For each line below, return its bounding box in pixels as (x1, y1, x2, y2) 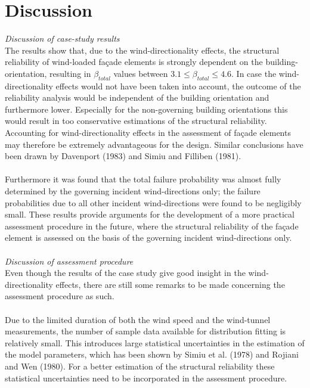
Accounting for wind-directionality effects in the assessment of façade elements (5, 126, 291, 139)
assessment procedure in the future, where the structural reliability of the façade (5, 219, 299, 232)
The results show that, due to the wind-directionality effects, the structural (5, 44, 280, 56)
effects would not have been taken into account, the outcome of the (55, 79, 301, 92)
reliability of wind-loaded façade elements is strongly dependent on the (5, 55, 263, 68)
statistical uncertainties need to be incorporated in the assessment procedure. (5, 371, 287, 384)
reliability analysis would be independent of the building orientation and (5, 91, 269, 104)
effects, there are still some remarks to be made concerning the (55, 278, 285, 290)
